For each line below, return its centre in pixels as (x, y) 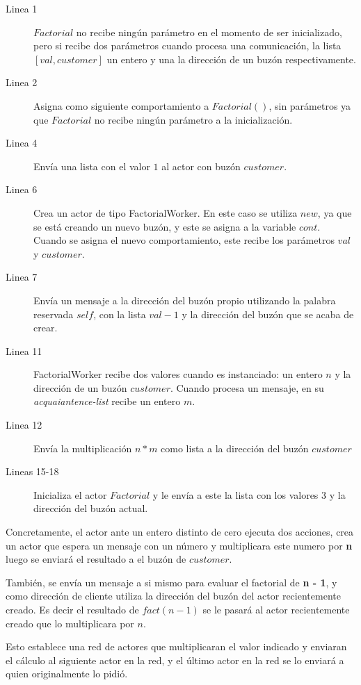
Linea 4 (22, 143)
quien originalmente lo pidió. (67, 674)
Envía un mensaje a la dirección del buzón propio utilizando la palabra (185, 300)
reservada (54, 314)
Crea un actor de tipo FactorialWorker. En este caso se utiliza (166, 212)
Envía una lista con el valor (92, 166)
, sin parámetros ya (310, 105)
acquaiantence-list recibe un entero (107, 401)
